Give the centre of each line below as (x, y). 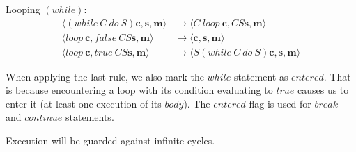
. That (337, 76)
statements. (90, 117)
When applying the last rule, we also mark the (105, 76)
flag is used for (280, 103)
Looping (23, 9)
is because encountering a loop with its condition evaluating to (139, 90)
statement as (261, 76)
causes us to (323, 90)
